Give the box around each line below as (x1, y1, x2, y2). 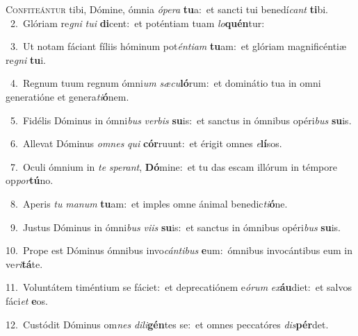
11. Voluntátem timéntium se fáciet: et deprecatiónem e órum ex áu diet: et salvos (6, 280, 352, 294)
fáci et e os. (6, 293, 48, 308)
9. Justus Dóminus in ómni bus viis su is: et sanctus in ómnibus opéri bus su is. (10, 219, 341, 234)
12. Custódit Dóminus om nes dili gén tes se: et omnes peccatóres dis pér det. (6, 317, 329, 331)
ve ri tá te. (6, 256, 43, 271)
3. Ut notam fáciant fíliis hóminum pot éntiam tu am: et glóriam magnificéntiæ (10, 39, 347, 53)
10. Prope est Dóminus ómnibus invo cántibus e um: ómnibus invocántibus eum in (6, 243, 353, 258)
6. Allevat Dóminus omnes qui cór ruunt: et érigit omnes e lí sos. (10, 136, 282, 151)
